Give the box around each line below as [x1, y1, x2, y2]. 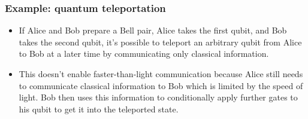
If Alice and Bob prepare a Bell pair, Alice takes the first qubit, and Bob [19, 24, 287, 36]
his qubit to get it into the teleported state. [19, 102, 179, 115]
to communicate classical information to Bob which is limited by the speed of [19, 79, 303, 91]
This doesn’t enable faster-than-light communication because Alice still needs [19, 68, 303, 80]
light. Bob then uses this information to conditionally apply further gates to [19, 91, 298, 103]
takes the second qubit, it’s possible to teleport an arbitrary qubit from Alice [19, 35, 302, 48]
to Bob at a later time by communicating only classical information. [19, 47, 269, 60]
